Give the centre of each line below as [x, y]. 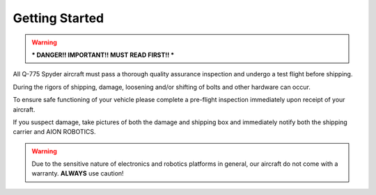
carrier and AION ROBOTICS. [55, 132]
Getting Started [58, 18]
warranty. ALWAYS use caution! [78, 173]
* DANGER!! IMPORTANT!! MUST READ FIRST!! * [103, 55]
